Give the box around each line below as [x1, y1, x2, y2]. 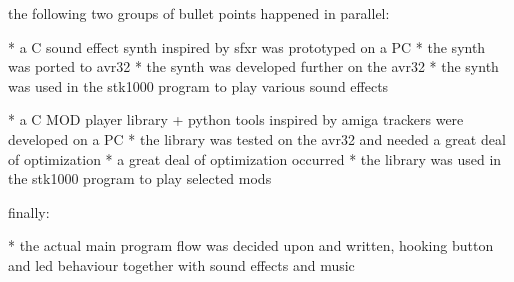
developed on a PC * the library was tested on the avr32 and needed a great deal [8, 128, 506, 149]
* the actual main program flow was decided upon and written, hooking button [8, 235, 494, 256]
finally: [8, 201, 50, 222]
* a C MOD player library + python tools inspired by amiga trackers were [8, 109, 464, 130]
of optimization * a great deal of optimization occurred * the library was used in [8, 148, 502, 169]
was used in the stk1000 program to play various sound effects [8, 75, 389, 96]
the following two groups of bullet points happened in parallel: [8, 3, 390, 23]
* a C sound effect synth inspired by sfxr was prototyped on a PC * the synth [8, 36, 486, 57]
